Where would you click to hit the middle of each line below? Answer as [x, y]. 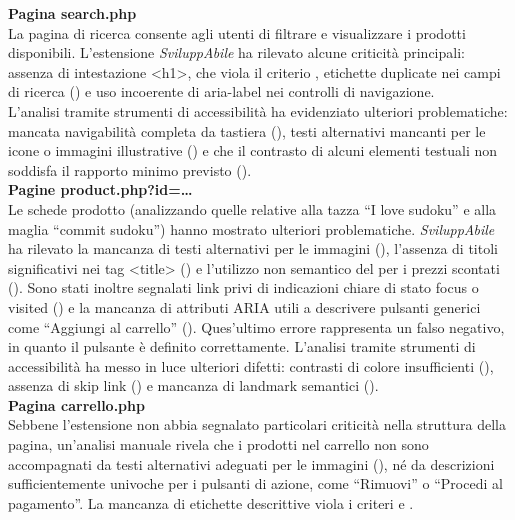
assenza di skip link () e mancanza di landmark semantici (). [193, 385]
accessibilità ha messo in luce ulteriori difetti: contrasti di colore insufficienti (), [251, 365]
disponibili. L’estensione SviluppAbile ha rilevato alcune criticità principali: [236, 52]
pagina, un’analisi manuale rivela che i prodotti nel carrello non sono [218, 444]
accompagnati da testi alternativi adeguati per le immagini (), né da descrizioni [251, 463]
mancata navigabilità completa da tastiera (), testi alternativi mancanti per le [247, 130]
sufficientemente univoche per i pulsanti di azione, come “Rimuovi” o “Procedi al [255, 483]
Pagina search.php [72, 13]
